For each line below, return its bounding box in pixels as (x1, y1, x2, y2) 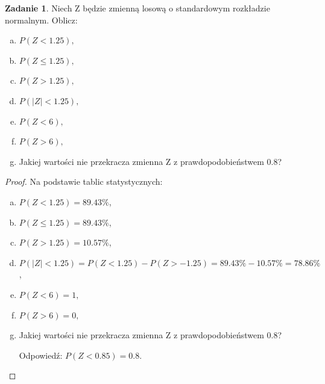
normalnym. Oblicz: (5, 13, 78, 26)
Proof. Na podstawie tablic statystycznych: (5, 175, 163, 188)
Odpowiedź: (19, 348, 63, 361)
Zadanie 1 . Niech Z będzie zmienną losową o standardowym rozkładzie (5, 2, 270, 14)
